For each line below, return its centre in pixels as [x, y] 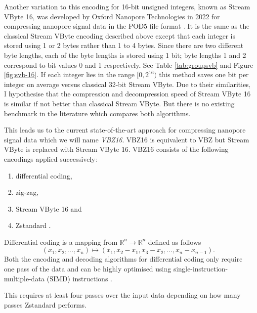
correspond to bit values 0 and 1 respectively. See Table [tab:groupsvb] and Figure [128, 65]
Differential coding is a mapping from [61, 242]
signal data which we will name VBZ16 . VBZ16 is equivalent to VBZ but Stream [127, 139]
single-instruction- [200, 269]
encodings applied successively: [51, 158]
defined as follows [174, 242]
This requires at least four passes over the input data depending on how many [122, 295]
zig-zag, [27, 192]
